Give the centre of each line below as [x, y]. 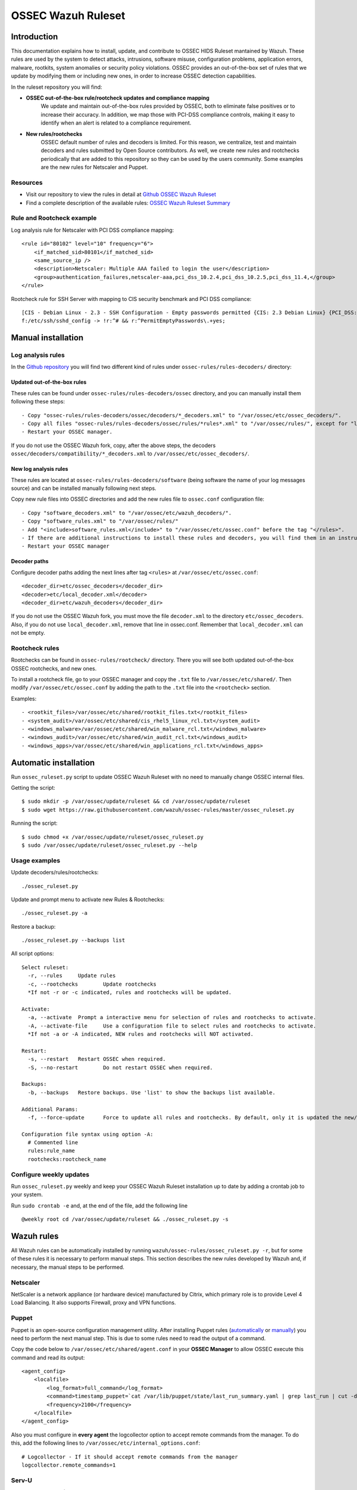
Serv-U [22, 1480]
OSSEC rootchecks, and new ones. [54, 668]
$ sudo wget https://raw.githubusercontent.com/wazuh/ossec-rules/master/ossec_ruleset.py [158, 810]
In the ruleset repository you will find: [57, 87]
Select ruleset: [45, 967]
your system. [27, 1194]
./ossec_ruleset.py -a [55, 913]
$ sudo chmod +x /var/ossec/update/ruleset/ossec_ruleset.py [112, 837]
